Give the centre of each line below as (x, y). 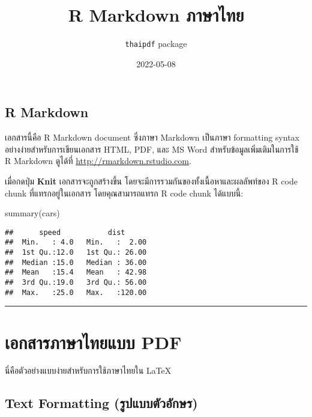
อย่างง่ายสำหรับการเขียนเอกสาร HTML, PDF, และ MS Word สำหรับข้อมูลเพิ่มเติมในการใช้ (152, 149)
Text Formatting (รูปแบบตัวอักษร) (101, 403)
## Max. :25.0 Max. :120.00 (76, 292)
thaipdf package (156, 44)
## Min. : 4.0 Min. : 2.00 (76, 242)
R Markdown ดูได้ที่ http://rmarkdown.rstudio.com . (98, 161)
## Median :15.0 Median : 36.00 (76, 262)
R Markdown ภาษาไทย (156, 15)
